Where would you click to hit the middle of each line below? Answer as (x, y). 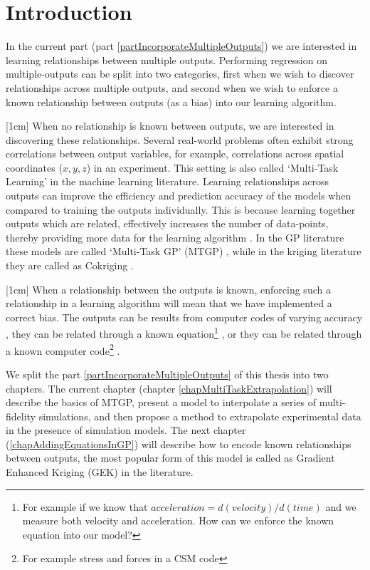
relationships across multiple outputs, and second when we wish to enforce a (172, 87)
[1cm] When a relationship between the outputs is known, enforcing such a (168, 289)
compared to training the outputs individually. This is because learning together (181, 209)
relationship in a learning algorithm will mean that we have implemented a (169, 303)
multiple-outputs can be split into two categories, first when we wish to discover (180, 74)
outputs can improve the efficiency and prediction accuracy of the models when (179, 196)
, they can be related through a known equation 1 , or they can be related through (184, 333)
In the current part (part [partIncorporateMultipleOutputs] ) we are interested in (181, 46)
